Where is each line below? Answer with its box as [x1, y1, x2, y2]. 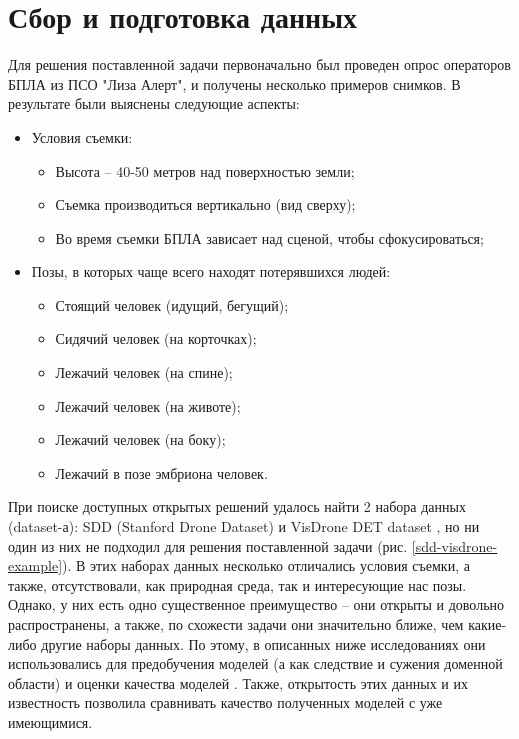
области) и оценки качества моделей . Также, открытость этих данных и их [8, 672, 468, 693]
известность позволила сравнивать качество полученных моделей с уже [8, 692, 443, 713]
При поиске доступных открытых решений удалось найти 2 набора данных [8, 496, 466, 517]
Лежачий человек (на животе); [55, 395, 241, 416]
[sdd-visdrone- [411, 535, 498, 556]
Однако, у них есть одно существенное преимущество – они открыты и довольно [8, 594, 505, 615]
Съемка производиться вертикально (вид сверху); [55, 194, 356, 215]
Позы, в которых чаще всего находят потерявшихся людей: [31, 261, 391, 282]
